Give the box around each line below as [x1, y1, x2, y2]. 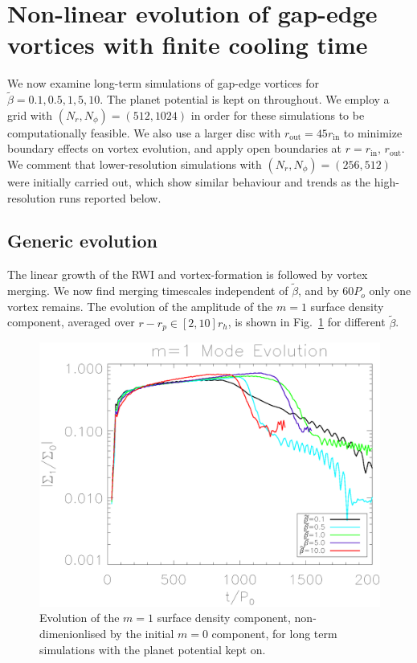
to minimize [343, 124, 403, 141]
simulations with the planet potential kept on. [39, 640, 266, 657]
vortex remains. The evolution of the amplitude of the [7, 297, 273, 314]
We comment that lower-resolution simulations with [7, 155, 262, 172]
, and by [298, 282, 339, 299]
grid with [7, 106, 53, 123]
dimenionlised [39, 624, 107, 641]
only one [369, 282, 411, 299]
